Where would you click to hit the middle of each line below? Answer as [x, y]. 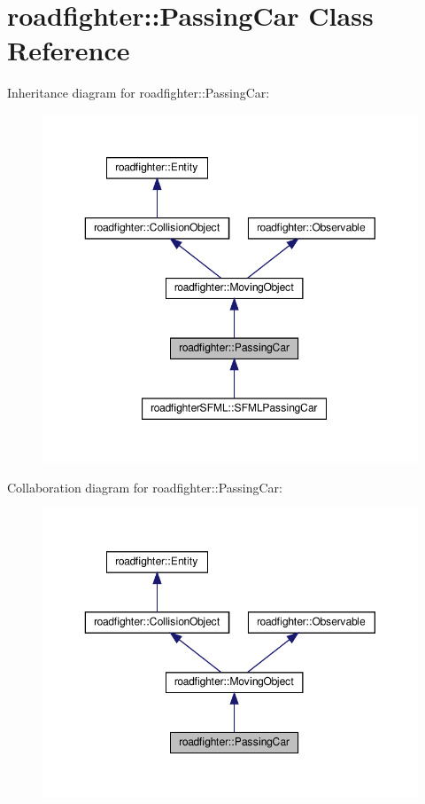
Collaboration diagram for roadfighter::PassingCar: [145, 487]
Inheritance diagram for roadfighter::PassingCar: [139, 93]
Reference [69, 50]
